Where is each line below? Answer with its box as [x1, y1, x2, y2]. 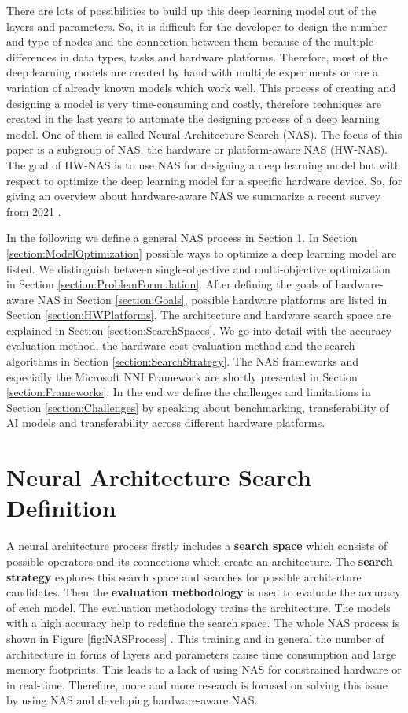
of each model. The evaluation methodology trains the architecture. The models [6, 599, 391, 615]
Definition [6, 492, 116, 524]
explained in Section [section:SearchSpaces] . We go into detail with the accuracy [6, 321, 392, 338]
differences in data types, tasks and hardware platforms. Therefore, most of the [6, 48, 388, 65]
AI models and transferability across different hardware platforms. [6, 414, 325, 431]
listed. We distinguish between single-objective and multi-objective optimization [6, 260, 391, 277]
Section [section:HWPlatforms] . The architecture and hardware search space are [6, 306, 391, 323]
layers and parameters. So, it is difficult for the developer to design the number [6, 17, 388, 34]
